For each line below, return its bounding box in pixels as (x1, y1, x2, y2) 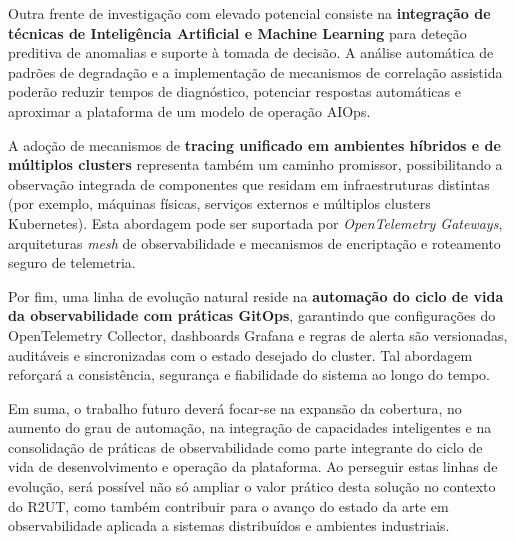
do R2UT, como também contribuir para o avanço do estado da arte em (8, 495, 449, 516)
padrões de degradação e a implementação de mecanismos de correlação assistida (8, 61, 503, 82)
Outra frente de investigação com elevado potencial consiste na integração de (8, 3, 491, 23)
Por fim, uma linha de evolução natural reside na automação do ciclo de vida (8, 285, 504, 306)
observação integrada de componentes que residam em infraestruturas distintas (8, 173, 490, 194)
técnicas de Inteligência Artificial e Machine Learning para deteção (8, 22, 467, 43)
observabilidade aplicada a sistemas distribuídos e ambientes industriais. (8, 515, 450, 536)
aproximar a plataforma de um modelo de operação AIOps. (8, 100, 371, 121)
